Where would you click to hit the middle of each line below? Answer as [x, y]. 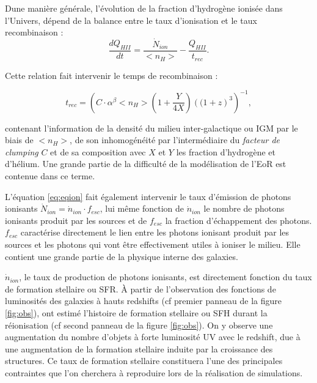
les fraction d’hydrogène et [226, 151]
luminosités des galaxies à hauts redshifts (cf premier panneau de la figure [143, 301]
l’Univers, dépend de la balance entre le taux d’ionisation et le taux [131, 20]
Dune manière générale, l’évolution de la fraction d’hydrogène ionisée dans [144, 8]
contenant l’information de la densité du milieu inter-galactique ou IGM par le [151, 128]
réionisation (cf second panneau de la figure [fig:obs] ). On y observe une [139, 325]
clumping [22, 151]
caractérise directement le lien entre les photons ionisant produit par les [155, 232]
